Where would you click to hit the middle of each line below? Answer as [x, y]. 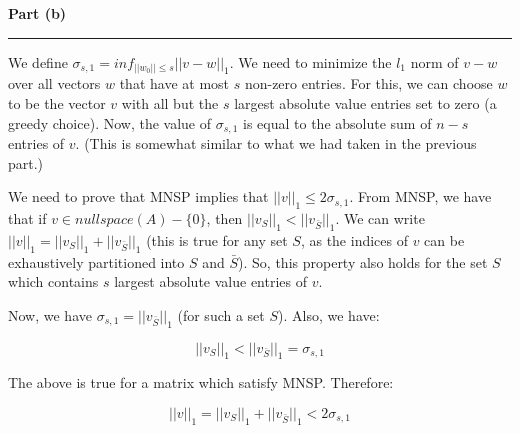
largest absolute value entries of [211, 281]
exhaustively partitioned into [96, 261]
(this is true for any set [217, 239]
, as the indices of [354, 239]
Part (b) [37, 13]
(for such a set [221, 314]
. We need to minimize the [310, 61]
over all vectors [54, 83]
